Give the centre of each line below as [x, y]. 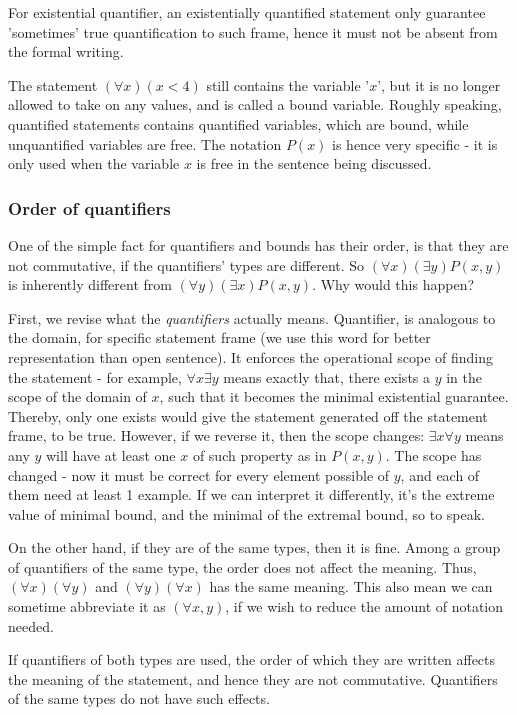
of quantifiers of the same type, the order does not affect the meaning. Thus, [242, 566]
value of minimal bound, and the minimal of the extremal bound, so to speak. [247, 513]
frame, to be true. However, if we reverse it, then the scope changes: [216, 435]
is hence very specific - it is [415, 143]
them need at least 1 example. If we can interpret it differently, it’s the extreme [251, 494]
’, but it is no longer [439, 84]
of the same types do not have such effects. [139, 698]
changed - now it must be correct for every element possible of [199, 474]
